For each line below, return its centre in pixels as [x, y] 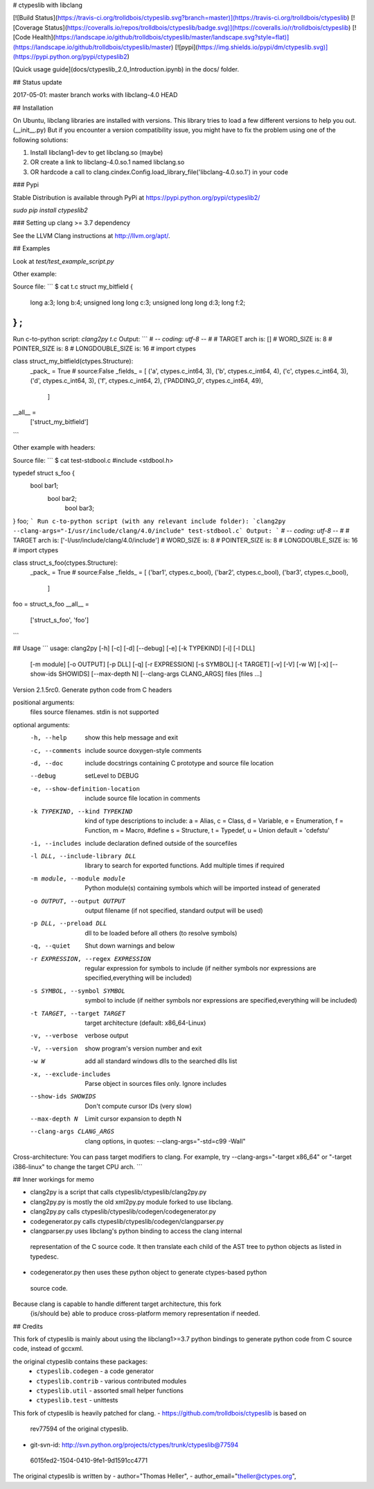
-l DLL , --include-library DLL [83, 856]
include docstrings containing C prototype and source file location [179, 763]
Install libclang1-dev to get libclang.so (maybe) [97, 153]
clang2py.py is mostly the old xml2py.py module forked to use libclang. [132, 1202]
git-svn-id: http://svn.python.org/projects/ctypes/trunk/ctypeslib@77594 [134, 1445]
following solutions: [41, 139]
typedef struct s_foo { [44, 473]
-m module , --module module [78, 878]
